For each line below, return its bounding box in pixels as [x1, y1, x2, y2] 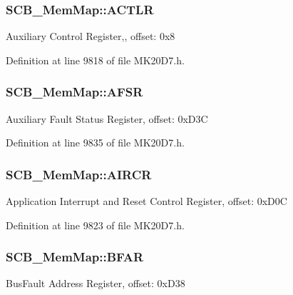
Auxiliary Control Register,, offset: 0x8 [6, 29, 175, 44]
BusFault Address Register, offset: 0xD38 [6, 276, 185, 291]
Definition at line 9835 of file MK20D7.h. [6, 135, 185, 150]
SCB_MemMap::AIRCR [6, 165, 152, 183]
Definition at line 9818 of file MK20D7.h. [6, 52, 185, 67]
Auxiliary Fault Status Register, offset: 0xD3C [6, 111, 208, 126]
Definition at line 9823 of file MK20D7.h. [6, 217, 185, 232]
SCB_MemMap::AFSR [6, 83, 143, 101]
